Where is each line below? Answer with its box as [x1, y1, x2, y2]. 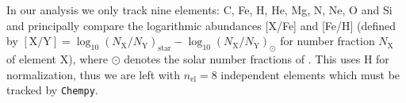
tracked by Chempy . [6, 82, 98, 98]
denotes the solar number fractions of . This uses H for [124, 50, 389, 67]
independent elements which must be [220, 66, 400, 82]
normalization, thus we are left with [6, 66, 181, 82]
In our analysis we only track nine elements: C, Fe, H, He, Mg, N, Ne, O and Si [6, 2, 393, 17]
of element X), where [6, 50, 108, 67]
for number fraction [280, 32, 375, 49]
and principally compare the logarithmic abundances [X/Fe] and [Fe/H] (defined [6, 17, 396, 33]
